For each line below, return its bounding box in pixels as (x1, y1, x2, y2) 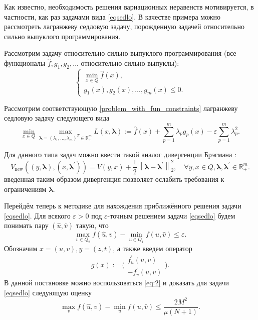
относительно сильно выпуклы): (81, 57, 179, 68)
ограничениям (4, 183, 47, 194)
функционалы (4, 57, 46, 68)
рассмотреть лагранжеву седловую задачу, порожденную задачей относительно (4, 21, 244, 32)
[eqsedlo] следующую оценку (4, 287, 92, 297)
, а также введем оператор (113, 243, 192, 253)
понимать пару (4, 220, 49, 231)
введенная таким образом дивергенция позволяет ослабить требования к (4, 173, 224, 184)
